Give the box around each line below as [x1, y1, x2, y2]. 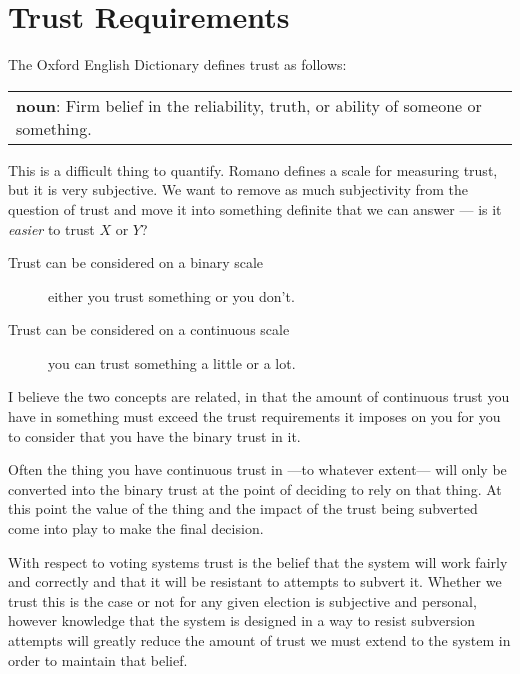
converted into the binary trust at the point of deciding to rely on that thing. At [8, 478, 502, 499]
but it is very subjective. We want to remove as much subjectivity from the [8, 179, 469, 200]
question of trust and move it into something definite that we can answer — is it [8, 198, 502, 219]
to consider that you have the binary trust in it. [8, 425, 301, 446]
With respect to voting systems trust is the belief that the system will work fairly [8, 551, 508, 572]
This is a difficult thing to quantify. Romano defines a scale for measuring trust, [8, 159, 498, 180]
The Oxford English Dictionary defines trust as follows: [8, 54, 347, 75]
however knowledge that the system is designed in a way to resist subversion [8, 610, 475, 631]
